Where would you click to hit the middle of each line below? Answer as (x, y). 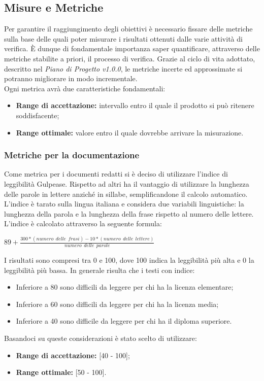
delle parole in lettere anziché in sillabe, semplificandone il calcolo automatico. (126, 194)
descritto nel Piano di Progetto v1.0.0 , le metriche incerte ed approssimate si (123, 68)
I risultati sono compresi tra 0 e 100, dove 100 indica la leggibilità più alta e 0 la (129, 260)
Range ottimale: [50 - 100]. (61, 372)
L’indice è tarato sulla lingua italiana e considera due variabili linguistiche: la (124, 204)
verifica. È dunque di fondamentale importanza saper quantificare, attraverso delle (132, 48)
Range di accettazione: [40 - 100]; (73, 355)
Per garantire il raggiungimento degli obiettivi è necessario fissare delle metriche (128, 29)
